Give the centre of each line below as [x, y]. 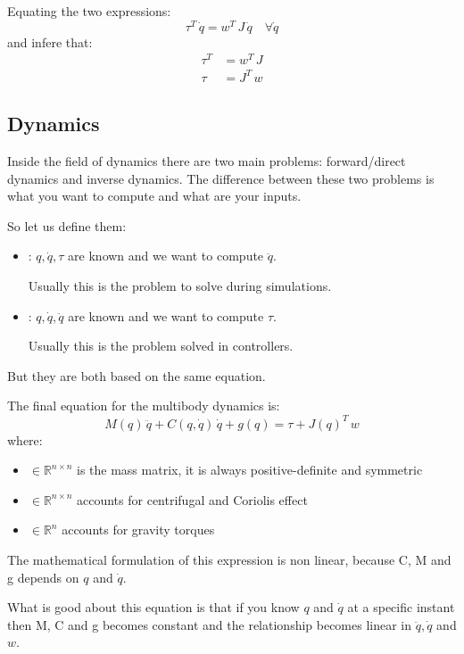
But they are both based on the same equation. [137, 375]
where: [25, 439]
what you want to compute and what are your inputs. [154, 196]
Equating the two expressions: [89, 11]
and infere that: [50, 41]
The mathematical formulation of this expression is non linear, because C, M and [229, 559]
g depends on [43, 577]
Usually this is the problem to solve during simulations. [180, 286]
